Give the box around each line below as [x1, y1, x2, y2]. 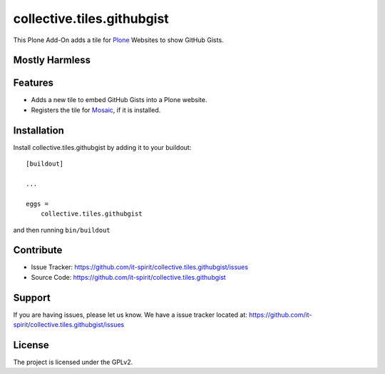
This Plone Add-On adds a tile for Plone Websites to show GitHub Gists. [13, 36, 224, 44]
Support [13, 291, 51, 303]
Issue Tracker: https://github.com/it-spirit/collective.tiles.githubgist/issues [31, 263, 249, 271]
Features [13, 77, 53, 89]
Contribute [13, 244, 63, 256]
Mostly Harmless [13, 54, 91, 66]
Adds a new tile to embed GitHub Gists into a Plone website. [31, 96, 207, 104]
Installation [13, 124, 64, 136]
